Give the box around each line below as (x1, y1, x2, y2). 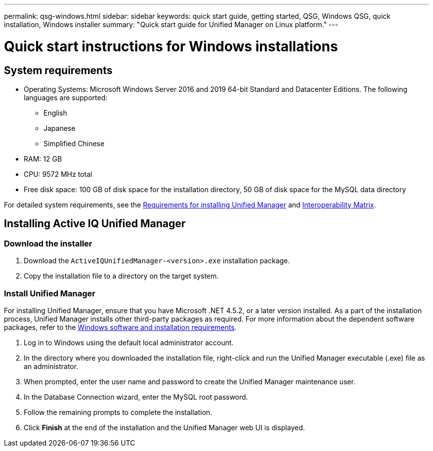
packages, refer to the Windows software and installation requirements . (4, 323, 237, 331)
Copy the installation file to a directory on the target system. (24, 272, 219, 281)
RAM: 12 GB (24, 154, 62, 163)
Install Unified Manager (4, 288, 96, 298)
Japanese (43, 123, 76, 132)
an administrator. (24, 362, 79, 370)
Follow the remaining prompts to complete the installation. (24, 408, 213, 416)
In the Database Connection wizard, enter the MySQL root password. (24, 392, 248, 401)
